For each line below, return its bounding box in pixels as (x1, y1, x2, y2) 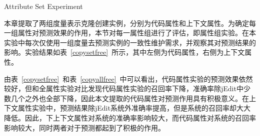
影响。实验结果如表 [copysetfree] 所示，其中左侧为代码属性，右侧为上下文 (4, 47, 245, 57)
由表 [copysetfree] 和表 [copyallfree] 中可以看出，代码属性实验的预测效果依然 (4, 73, 253, 84)
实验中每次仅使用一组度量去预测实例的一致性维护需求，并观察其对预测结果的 (4, 37, 256, 47)
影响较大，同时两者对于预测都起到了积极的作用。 (4, 122, 165, 133)
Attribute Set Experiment (4, 1, 83, 11)
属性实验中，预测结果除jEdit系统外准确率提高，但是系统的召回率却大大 (17, 103, 250, 113)
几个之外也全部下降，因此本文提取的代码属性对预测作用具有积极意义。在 (10, 93, 249, 103)
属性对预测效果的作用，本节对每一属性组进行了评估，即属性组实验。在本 (17, 27, 256, 38)
